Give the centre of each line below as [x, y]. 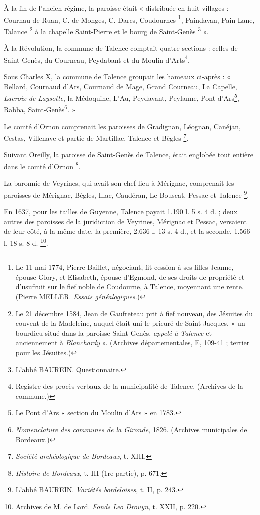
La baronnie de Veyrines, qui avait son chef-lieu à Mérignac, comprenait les [119, 183]
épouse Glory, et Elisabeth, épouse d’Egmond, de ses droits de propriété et [130, 277]
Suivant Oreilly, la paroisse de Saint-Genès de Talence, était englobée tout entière [129, 154]
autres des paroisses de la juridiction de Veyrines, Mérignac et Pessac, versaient [126, 221]
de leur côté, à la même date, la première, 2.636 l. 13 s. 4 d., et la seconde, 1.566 [127, 231]
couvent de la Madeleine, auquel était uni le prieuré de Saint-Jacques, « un [130, 323]
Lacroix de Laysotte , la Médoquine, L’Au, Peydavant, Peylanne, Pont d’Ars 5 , [122, 97]
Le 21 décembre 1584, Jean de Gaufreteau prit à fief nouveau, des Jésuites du [134, 313]
